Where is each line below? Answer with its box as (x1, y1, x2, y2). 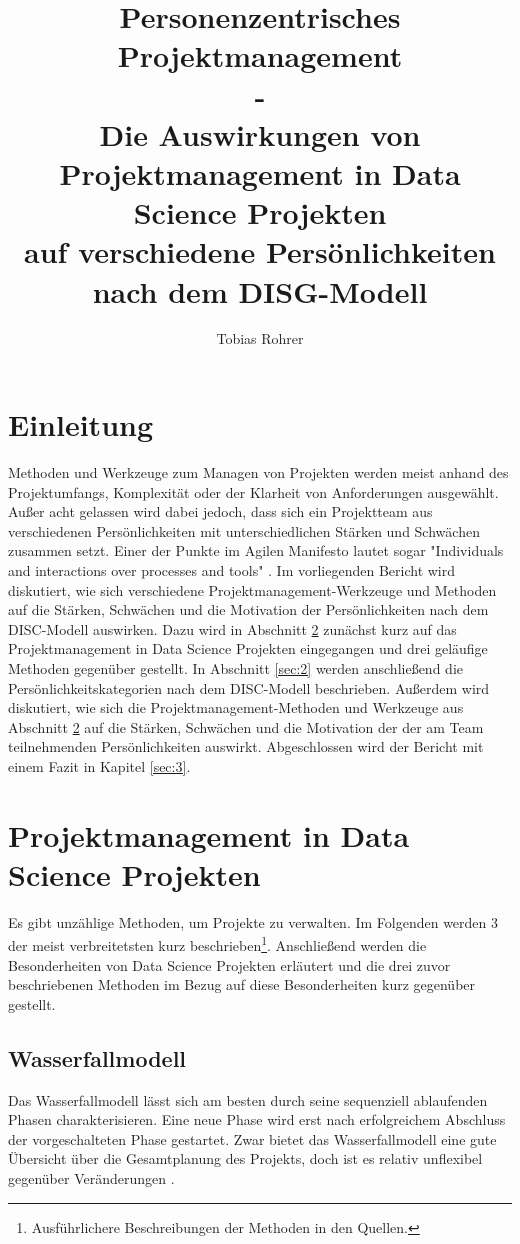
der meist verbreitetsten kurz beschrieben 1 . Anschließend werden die (8, 932, 427, 956)
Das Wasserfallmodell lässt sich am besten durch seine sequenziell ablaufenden (8, 1089, 488, 1110)
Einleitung (8, 404, 154, 445)
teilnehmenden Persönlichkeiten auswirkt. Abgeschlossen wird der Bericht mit (8, 736, 484, 757)
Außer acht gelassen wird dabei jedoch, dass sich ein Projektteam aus (8, 501, 433, 522)
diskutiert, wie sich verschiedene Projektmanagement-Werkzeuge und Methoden (8, 579, 497, 600)
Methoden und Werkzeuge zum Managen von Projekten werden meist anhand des (8, 461, 509, 482)
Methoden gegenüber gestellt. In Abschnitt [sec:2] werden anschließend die (8, 657, 463, 678)
